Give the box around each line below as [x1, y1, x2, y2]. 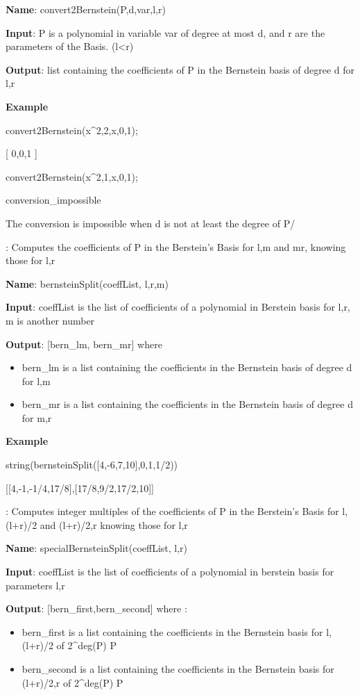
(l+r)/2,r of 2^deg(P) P [22, 675, 123, 689]
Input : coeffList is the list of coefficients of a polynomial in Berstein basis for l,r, [6, 300, 350, 314]
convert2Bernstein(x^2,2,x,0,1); [6, 122, 138, 137]
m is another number [6, 313, 95, 327]
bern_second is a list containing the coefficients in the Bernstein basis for [22, 662, 334, 676]
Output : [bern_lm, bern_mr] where [6, 336, 162, 351]
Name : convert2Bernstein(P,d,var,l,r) [6, 2, 166, 16]
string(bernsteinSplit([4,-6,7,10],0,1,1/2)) [6, 457, 178, 472]
